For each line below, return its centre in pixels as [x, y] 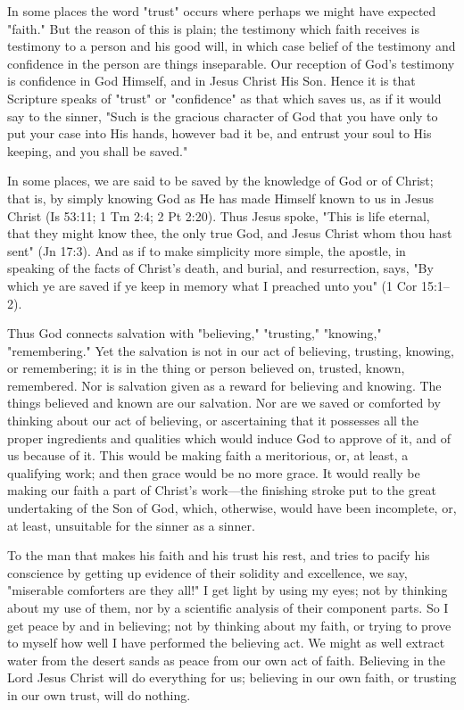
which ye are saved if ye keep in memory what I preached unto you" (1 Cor [212, 285]
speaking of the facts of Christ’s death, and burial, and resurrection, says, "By [220, 268]
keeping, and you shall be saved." [98, 150]
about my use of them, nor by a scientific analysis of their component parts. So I [228, 607]
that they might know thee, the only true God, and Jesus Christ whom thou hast [230, 233]
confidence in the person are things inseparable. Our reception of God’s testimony [231, 63]
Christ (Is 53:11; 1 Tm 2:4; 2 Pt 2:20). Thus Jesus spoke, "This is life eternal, [219, 215]
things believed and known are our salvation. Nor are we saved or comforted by [224, 403]
